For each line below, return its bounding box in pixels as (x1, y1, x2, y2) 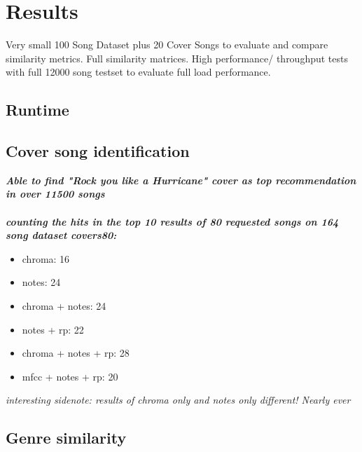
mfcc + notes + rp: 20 (22, 369, 118, 383)
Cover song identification (6, 140, 190, 162)
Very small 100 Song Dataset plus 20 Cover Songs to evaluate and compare (6, 37, 328, 52)
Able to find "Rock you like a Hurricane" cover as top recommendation (6, 172, 356, 187)
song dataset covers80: (6, 228, 117, 242)
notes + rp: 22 (22, 322, 84, 336)
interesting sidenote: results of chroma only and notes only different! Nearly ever (6, 392, 351, 407)
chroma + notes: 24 (22, 299, 106, 313)
